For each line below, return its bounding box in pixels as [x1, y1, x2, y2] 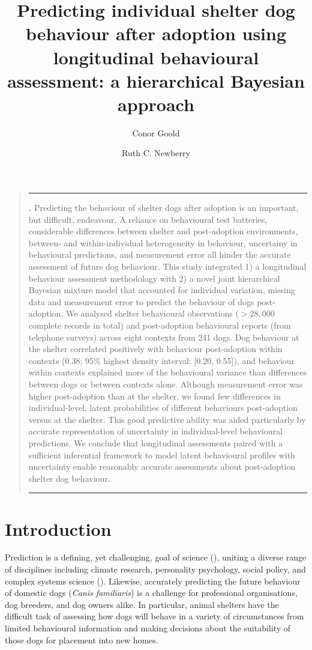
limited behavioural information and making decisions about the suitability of [5, 622, 290, 634]
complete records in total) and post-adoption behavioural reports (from [28, 319, 291, 331]
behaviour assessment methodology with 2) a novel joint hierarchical [28, 272, 280, 284]
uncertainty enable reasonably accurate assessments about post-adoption [28, 460, 296, 473]
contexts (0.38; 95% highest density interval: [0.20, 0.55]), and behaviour [28, 354, 295, 366]
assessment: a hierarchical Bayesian [7, 68, 305, 93]
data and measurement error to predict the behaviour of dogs [28, 295, 254, 308]
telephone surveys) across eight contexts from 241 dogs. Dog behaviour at [28, 330, 299, 343]
